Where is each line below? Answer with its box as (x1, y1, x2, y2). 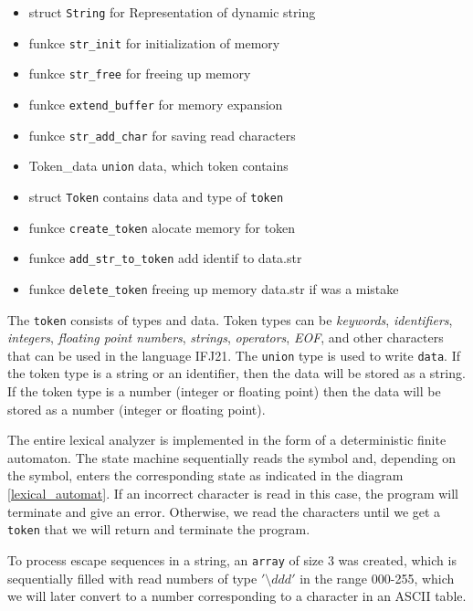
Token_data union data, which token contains (28, 156, 289, 175)
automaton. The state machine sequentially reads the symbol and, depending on (7, 448, 457, 467)
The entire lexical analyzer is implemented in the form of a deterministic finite (7, 430, 447, 449)
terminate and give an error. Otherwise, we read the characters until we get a (7, 501, 441, 521)
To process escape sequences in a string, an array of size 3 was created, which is (7, 550, 457, 569)
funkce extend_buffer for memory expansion (28, 94, 283, 113)
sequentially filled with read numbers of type (7, 568, 258, 587)
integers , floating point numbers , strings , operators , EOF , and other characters (7, 328, 444, 347)
